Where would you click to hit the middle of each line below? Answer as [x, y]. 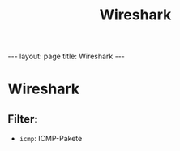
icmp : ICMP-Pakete [51, 139]
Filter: [23, 119]
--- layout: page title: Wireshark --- [66, 56]
